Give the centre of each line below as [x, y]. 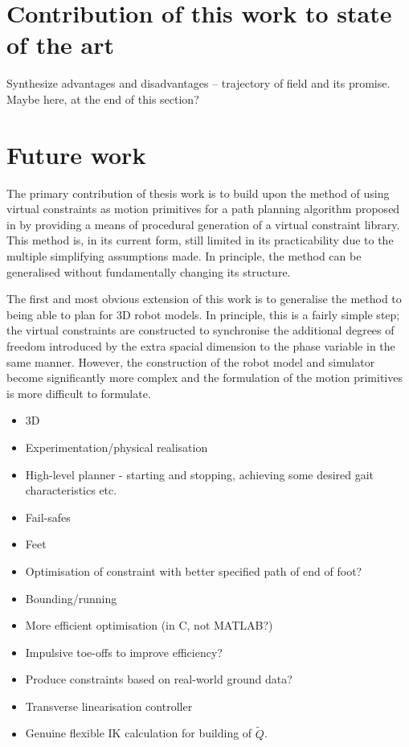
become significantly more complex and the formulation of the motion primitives [204, 378]
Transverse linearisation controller [109, 706]
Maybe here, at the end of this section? [103, 99]
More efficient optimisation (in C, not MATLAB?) [149, 625]
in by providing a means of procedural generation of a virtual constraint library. [203, 224]
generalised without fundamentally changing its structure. [149, 271]
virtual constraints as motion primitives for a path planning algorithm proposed [203, 209]
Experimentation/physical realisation [117, 447]
